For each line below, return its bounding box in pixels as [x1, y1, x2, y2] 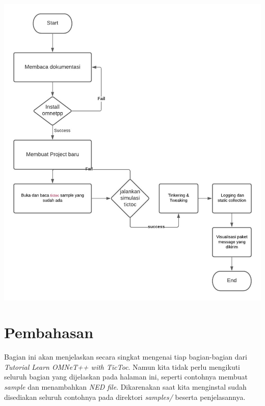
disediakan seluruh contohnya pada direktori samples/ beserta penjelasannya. [4, 391, 246, 402]
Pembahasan [4, 322, 94, 343]
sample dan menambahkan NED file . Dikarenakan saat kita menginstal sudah [4, 382, 247, 392]
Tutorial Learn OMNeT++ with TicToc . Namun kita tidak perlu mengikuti [4, 361, 241, 372]
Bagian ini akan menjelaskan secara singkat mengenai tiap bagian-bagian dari [4, 351, 247, 362]
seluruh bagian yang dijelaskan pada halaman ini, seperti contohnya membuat [4, 371, 248, 382]
